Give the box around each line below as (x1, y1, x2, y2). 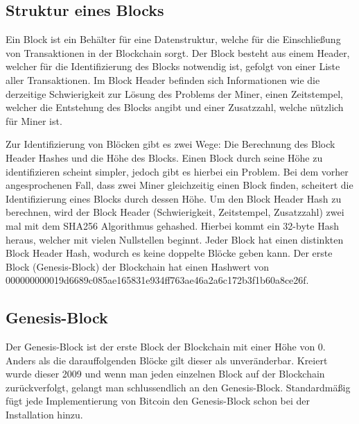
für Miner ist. (6, 113, 62, 128)
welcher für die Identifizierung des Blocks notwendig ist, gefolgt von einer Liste (6, 59, 340, 74)
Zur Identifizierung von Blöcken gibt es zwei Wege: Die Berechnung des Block (6, 137, 335, 151)
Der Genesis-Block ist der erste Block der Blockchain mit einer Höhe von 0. (6, 339, 326, 354)
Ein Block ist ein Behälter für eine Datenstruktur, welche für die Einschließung (6, 32, 341, 46)
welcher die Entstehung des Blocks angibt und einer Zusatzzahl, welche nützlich (6, 100, 344, 115)
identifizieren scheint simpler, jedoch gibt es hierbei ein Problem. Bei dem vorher (6, 164, 349, 178)
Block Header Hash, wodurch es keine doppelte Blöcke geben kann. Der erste (6, 246, 333, 260)
